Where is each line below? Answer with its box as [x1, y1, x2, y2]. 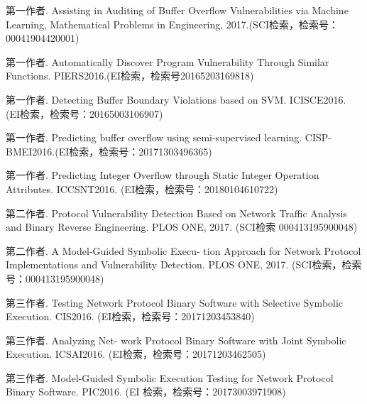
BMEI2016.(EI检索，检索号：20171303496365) [6, 143, 212, 158]
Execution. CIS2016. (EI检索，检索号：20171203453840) [6, 309, 255, 324]
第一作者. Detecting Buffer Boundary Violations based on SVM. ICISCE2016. [6, 92, 346, 107]
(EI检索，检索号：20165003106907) [6, 106, 163, 121]
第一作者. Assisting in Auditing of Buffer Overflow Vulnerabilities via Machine [6, 3, 349, 17]
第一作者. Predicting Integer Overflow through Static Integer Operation [6, 168, 319, 182]
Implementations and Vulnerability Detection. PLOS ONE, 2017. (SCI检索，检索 [6, 257, 362, 272]
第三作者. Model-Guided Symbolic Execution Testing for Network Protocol [6, 370, 334, 385]
